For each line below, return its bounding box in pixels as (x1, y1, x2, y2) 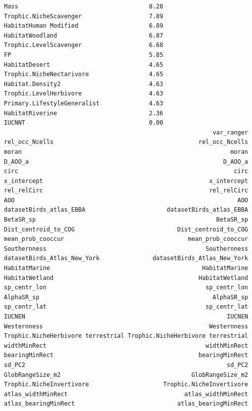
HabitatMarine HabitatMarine (4, 265, 248, 272)
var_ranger (212, 129, 248, 136)
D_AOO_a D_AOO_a (4, 158, 248, 165)
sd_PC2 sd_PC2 (4, 361, 248, 368)
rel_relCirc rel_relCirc (4, 187, 248, 194)
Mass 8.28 (4, 3, 164, 10)
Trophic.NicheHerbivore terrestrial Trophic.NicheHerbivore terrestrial (4, 332, 248, 340)
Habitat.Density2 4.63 (4, 80, 164, 88)
